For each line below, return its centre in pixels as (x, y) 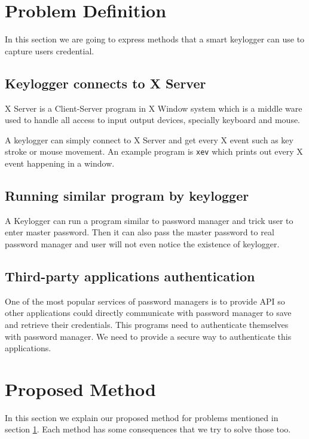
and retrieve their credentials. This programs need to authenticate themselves (147, 324)
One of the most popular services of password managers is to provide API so (145, 301)
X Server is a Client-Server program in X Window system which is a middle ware (154, 108)
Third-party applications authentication (130, 276)
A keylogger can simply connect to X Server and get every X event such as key (149, 139)
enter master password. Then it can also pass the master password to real (140, 232)
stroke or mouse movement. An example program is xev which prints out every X (154, 151)
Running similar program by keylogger (127, 195)
